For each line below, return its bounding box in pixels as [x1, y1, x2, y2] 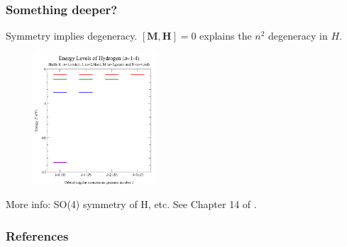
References [6, 226, 69, 244]
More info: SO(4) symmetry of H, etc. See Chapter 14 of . [6, 197, 257, 212]
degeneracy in [268, 28, 328, 43]
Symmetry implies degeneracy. [6, 28, 138, 43]
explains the [199, 28, 252, 43]
